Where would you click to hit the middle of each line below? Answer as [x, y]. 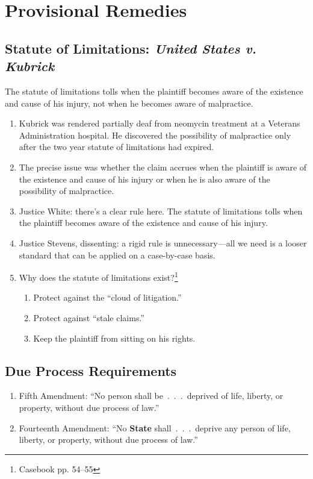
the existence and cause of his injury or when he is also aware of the [144, 179]
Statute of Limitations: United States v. [131, 48]
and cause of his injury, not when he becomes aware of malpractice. [129, 103]
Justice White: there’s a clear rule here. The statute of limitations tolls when [161, 211]
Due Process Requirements [91, 370]
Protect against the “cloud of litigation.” [107, 297]
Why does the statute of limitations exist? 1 [98, 276]
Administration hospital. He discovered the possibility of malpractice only [155, 135]
